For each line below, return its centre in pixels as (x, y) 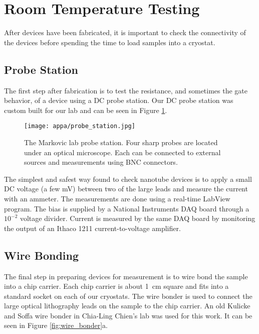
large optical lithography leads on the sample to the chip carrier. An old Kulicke (127, 306)
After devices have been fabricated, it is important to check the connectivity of (125, 32)
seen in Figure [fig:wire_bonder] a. (56, 325)
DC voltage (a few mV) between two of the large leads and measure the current (126, 189)
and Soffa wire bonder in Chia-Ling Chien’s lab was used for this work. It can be (128, 315)
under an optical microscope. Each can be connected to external (122, 152)
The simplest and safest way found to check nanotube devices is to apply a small (128, 179)
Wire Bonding (42, 255)
